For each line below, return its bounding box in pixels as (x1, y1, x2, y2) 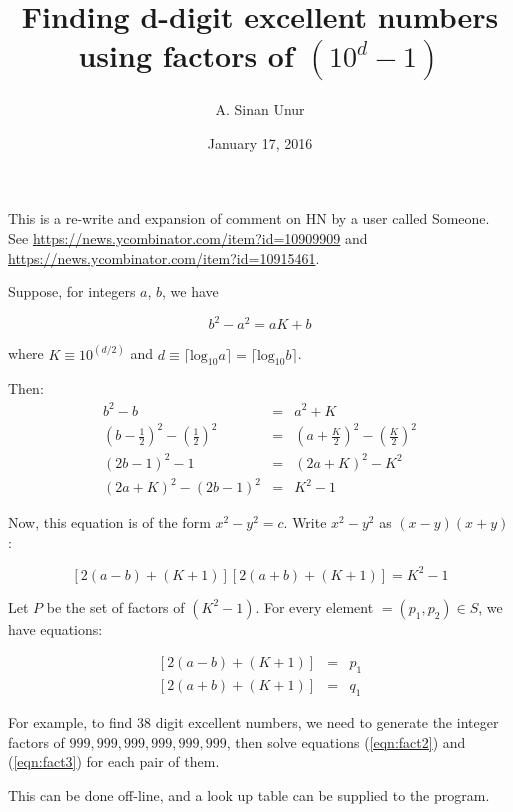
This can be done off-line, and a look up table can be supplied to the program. (8, 784, 490, 805)
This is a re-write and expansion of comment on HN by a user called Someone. (8, 208, 490, 229)
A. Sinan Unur (215, 99, 305, 120)
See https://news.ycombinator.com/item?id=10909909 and (8, 227, 368, 248)
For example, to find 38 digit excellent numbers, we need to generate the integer (8, 712, 499, 733)
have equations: (8, 618, 103, 639)
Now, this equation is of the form (8, 512, 211, 533)
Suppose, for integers (8, 281, 136, 302)
